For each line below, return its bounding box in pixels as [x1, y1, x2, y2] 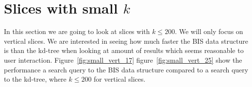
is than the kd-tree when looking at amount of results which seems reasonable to [4, 45, 244, 55]
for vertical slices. [94, 74, 146, 84]
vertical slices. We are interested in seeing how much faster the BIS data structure [4, 35, 248, 46]
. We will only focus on [175, 26, 243, 36]
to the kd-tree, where [4, 74, 67, 84]
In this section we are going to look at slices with [4, 26, 150, 36]
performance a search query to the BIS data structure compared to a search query [4, 64, 249, 74]
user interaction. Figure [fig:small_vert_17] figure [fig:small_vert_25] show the [4, 54, 242, 65]
